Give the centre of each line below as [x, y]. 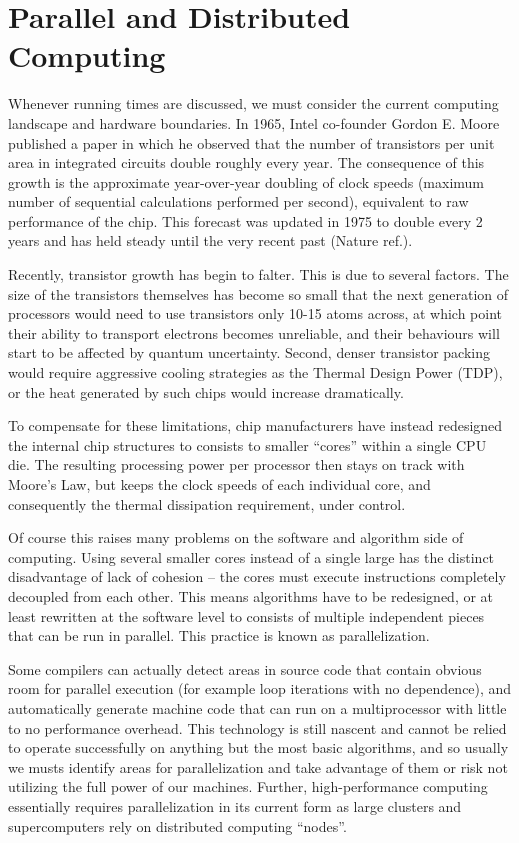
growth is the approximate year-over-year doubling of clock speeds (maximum [246, 181]
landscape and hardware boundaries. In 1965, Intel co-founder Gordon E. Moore [254, 122]
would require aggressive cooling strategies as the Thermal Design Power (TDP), [255, 372]
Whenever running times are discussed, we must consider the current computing [253, 103]
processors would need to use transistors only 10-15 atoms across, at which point [255, 313]
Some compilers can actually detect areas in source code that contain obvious [245, 668]
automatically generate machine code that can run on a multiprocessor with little [257, 707]
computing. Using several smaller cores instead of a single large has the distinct [251, 556]
